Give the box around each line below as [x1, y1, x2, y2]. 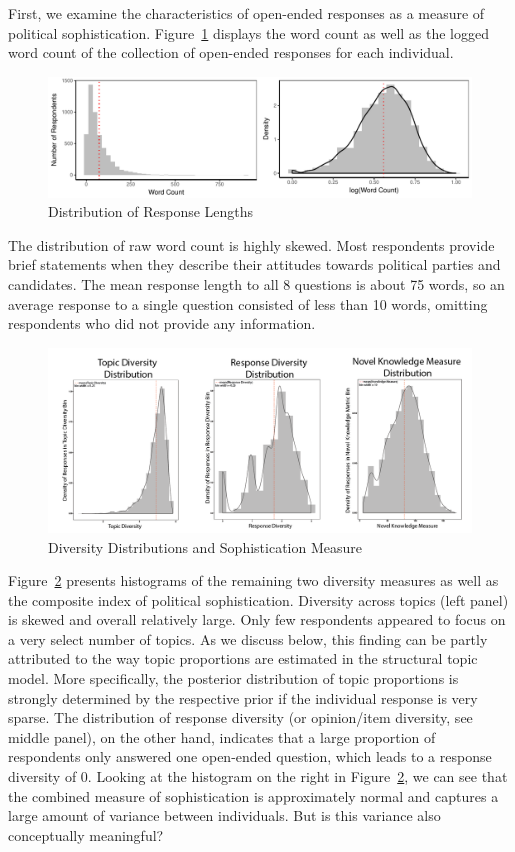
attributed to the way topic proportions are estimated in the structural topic [8, 648, 478, 669]
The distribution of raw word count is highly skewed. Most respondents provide [8, 234, 495, 255]
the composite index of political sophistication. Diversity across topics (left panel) [8, 589, 509, 610]
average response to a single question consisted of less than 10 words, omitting [8, 293, 488, 314]
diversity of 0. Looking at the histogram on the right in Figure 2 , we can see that [8, 766, 508, 787]
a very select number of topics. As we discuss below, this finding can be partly [8, 628, 488, 649]
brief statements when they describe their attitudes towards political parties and [8, 254, 501, 275]
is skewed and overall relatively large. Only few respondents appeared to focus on [8, 609, 506, 630]
